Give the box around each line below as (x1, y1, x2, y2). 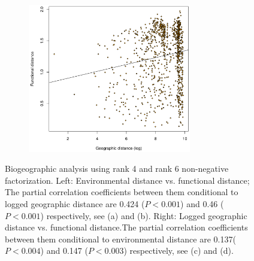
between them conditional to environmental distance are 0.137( (5, 232, 236, 245)
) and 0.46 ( (180, 197, 224, 210)
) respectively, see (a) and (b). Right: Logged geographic (40, 209, 247, 221)
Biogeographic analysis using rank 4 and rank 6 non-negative (5, 162, 229, 175)
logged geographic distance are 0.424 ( (5, 197, 145, 210)
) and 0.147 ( (40, 244, 88, 257)
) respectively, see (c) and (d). (123, 244, 234, 257)
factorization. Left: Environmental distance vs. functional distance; (5, 174, 250, 186)
